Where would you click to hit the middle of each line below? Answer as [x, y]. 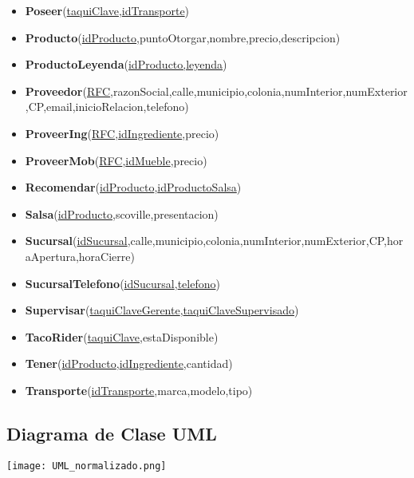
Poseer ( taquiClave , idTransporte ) [107, 10]
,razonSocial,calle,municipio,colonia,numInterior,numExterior [259, 91]
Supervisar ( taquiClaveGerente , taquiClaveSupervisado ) [162, 310]
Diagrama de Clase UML [112, 433]
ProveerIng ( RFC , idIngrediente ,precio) [122, 133]
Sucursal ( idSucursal [76, 241]
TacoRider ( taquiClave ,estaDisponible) [122, 336]
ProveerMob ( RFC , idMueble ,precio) [116, 160]
